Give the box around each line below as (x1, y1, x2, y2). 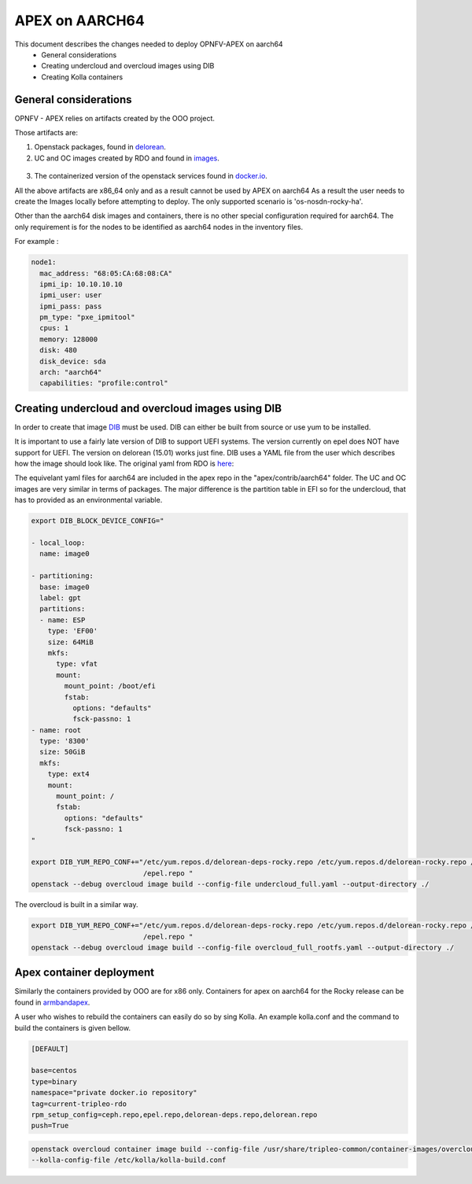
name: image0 (39, 549, 90, 559)
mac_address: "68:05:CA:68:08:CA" (39, 268, 173, 278)
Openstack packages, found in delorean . (34, 142, 167, 152)
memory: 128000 (39, 334, 98, 344)
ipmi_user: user (39, 291, 102, 300)
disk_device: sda (39, 356, 106, 366)
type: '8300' (39, 736, 90, 746)
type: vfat (56, 659, 98, 669)
